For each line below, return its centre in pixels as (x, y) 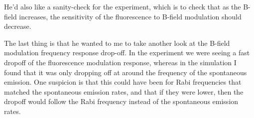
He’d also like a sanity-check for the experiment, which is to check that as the (123, 6)
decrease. (18, 26)
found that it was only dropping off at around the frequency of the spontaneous (126, 72)
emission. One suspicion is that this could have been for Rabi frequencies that (123, 82)
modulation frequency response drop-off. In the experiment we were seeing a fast (127, 53)
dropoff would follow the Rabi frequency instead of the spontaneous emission (121, 101)
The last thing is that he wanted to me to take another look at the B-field (117, 43)
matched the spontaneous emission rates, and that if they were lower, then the (124, 91)
